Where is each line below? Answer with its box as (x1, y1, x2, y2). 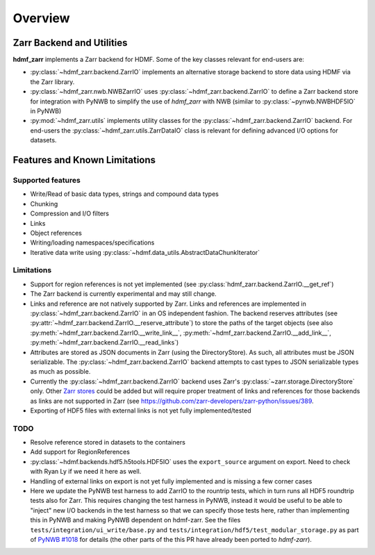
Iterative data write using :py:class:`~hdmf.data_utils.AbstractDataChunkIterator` (30, 248, 260, 256)
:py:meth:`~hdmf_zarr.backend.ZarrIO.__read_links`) (30, 338, 179, 347)
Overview (12, 10, 70, 26)
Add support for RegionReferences (30, 448, 130, 456)
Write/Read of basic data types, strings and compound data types (30, 190, 219, 198)
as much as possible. (30, 367, 91, 376)
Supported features (12, 175, 81, 185)
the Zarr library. (30, 77, 75, 86)
